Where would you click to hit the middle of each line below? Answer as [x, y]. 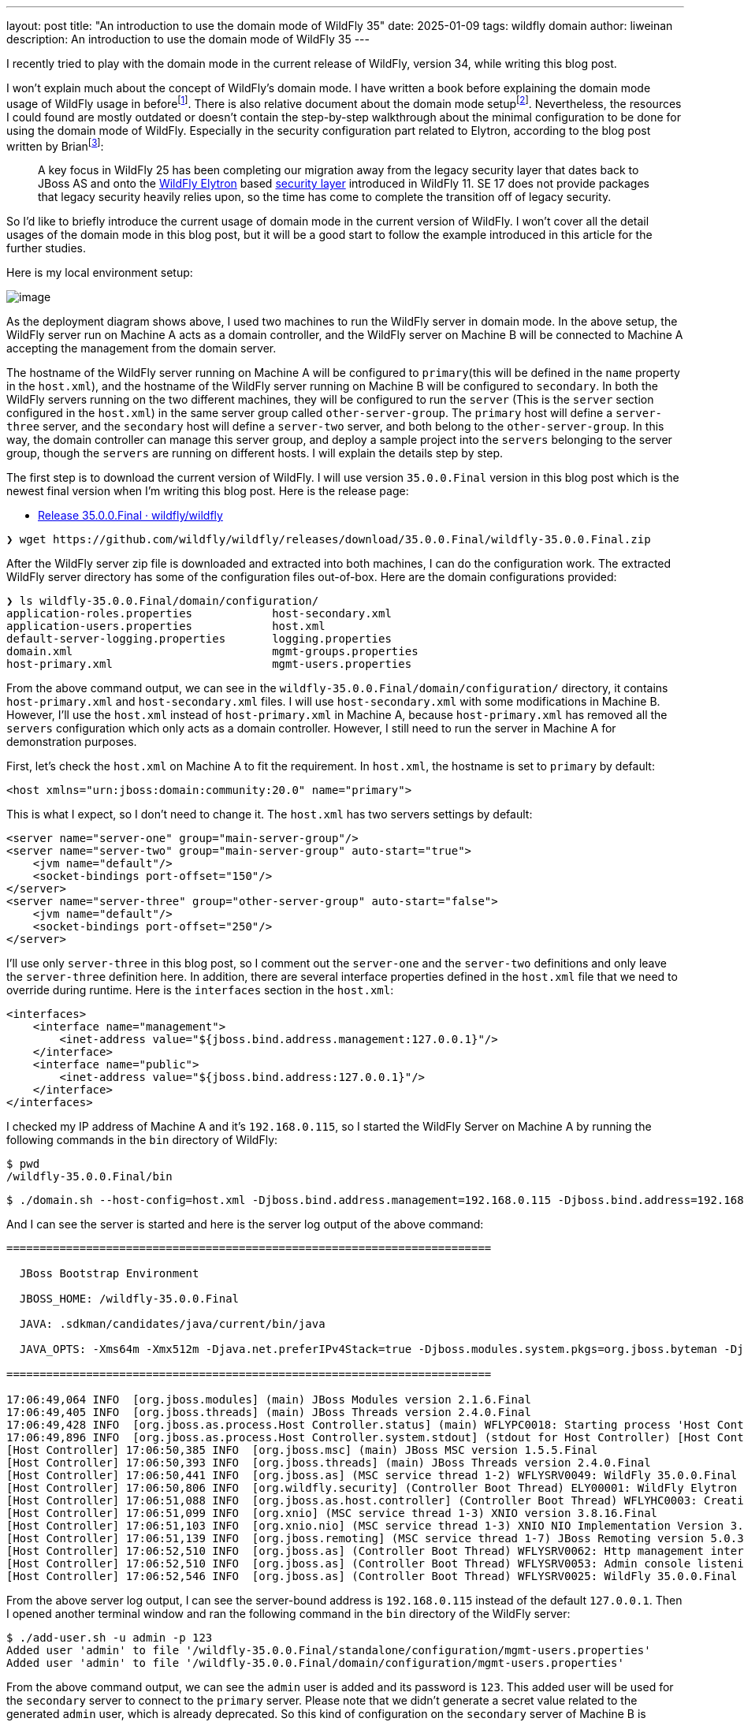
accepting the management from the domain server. [141, 348]
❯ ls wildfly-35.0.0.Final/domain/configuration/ [163, 601]
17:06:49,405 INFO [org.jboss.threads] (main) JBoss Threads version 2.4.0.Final [269, 1413]
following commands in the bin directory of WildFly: [142, 1140]
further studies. [46, 248]
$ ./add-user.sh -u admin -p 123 [110, 1638]
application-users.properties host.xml [166, 626]
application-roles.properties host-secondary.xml [199, 614]
